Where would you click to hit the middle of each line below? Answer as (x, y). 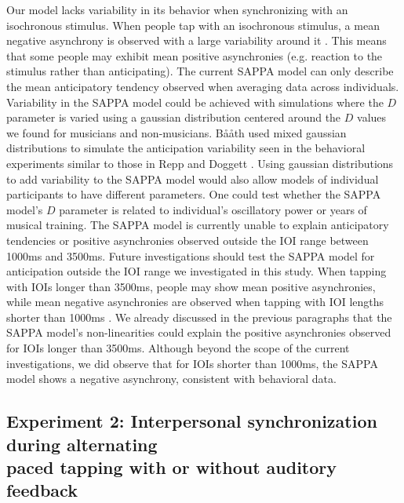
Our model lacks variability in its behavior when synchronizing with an (177, 9)
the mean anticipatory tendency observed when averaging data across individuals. (203, 86)
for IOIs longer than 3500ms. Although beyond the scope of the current (178, 348)
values (372, 117)
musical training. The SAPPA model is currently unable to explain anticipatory (198, 225)
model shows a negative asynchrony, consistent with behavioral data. (171, 379)
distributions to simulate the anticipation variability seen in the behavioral (186, 148)
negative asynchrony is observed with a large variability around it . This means (197, 40)
